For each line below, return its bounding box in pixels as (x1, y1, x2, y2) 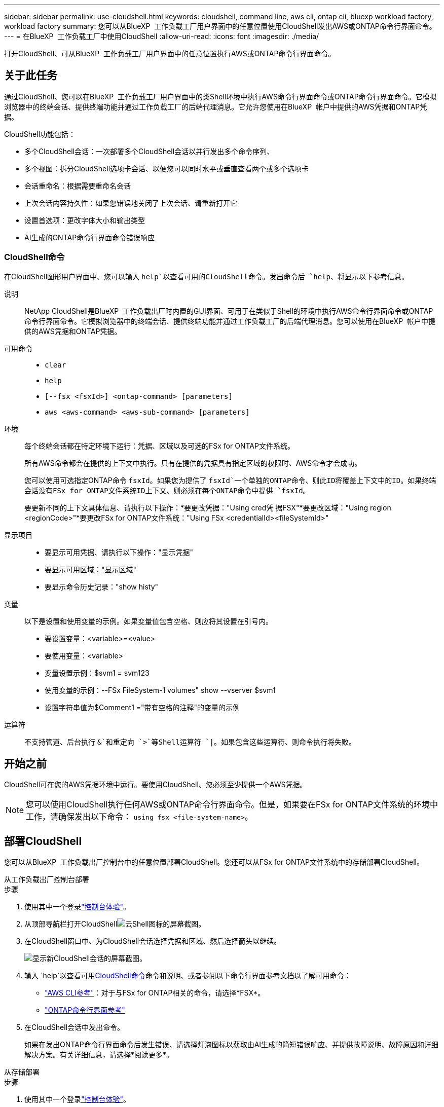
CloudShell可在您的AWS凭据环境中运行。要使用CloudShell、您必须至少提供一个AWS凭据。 (4, 780, 307, 789)
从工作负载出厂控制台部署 (4, 875, 89, 884)
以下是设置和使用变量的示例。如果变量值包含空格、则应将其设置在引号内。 (24, 616, 273, 625)
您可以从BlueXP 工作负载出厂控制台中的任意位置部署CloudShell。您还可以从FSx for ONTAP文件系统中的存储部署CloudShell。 (4, 858, 424, 867)
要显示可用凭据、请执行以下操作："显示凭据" (45, 547, 194, 557)
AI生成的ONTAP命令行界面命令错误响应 (24, 233, 155, 242)
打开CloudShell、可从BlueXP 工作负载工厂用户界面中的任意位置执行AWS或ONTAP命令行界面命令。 (4, 49, 336, 58)
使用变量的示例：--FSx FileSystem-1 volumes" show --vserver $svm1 (45, 685, 276, 694)
